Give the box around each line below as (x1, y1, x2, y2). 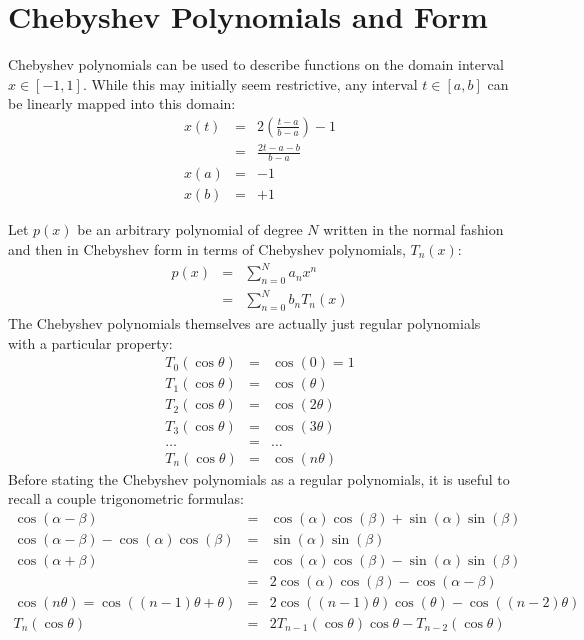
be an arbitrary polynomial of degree (77, 219, 303, 240)
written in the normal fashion (323, 219, 504, 240)
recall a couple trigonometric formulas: (8, 488, 244, 509)
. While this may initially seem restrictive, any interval (82, 73, 418, 94)
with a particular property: (8, 332, 173, 353)
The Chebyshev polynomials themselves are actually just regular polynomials (8, 313, 481, 334)
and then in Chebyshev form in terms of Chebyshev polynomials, (8, 238, 406, 259)
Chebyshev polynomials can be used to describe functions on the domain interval (8, 54, 504, 75)
